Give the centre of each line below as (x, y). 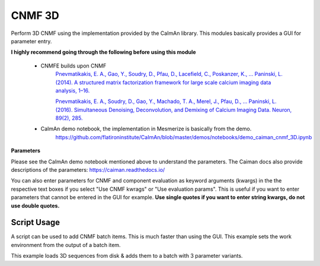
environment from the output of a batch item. (66, 245)
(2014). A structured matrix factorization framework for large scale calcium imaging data (163, 82)
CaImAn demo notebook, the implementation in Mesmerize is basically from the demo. (146, 129)
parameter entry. (31, 41)
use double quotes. (35, 206)
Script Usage (36, 222)
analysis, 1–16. (73, 90)
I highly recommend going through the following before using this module (103, 52)
